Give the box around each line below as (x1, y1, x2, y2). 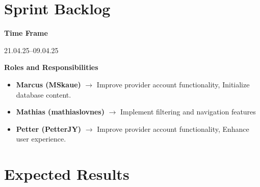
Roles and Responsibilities (4, 62, 98, 73)
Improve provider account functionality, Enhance (97, 123, 249, 134)
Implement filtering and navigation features (120, 106, 256, 117)
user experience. (16, 133, 66, 144)
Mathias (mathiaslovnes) (16, 106, 105, 117)
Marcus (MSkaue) (16, 79, 81, 89)
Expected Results (4, 163, 129, 184)
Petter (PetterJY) (16, 123, 82, 134)
